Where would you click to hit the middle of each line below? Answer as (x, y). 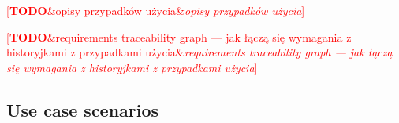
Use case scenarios (83, 109)
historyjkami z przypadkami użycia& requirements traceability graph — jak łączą (199, 52)
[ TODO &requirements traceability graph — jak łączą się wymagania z (179, 36)
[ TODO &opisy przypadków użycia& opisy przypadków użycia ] (156, 10)
